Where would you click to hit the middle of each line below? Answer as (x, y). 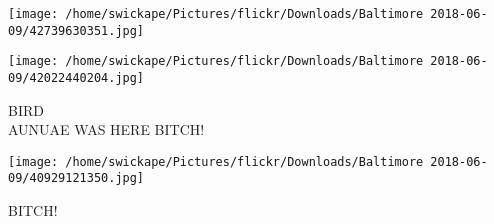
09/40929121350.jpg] (76, 178)
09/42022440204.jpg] (76, 77)
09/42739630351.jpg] (76, 30)
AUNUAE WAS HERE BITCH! (106, 129)
